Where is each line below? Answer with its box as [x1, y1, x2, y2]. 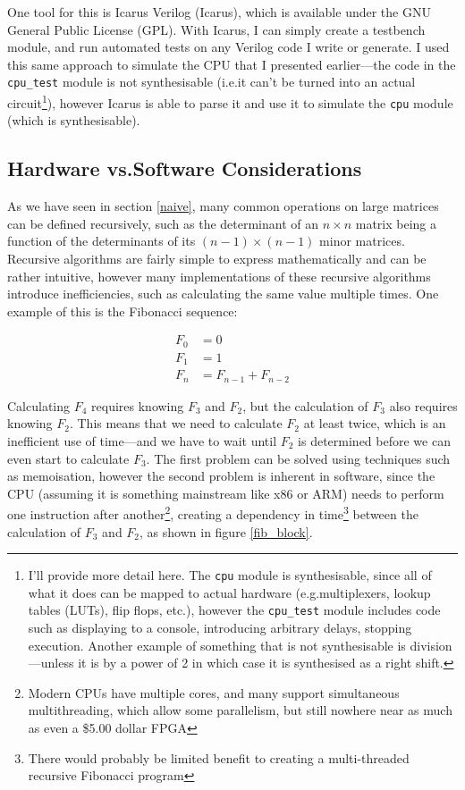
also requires [389, 396, 458, 415]
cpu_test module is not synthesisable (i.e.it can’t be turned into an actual [7, 72, 416, 91]
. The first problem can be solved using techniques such [146, 449, 451, 467]
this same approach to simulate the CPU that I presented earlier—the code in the [7, 55, 456, 73]
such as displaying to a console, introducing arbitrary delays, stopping [28, 618, 412, 637]
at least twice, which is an [303, 414, 446, 433]
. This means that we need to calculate [69, 414, 283, 433]
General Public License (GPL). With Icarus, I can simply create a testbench [7, 20, 426, 38]
